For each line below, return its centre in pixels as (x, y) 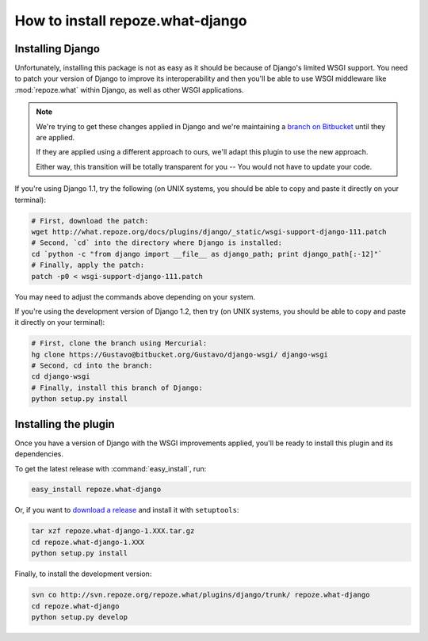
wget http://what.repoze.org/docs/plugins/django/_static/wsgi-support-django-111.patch (209, 231)
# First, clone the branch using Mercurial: (119, 343)
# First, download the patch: (90, 221)
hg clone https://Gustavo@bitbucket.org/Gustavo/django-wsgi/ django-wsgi (180, 354)
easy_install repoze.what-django (96, 490)
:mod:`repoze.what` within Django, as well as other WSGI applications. (129, 90)
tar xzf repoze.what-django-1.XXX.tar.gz (113, 531)
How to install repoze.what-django (131, 21)
